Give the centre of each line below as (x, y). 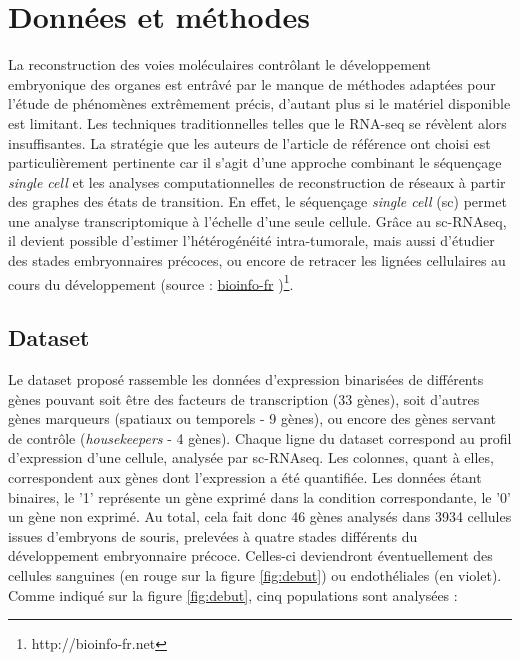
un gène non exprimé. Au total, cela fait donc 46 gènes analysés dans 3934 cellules (260, 516)
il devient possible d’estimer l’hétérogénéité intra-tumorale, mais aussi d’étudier (251, 240)
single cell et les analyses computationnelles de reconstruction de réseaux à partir (257, 181)
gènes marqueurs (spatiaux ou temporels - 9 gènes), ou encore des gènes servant (252, 418)
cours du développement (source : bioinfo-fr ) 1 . (151, 282)
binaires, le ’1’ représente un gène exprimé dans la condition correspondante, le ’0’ (259, 496)
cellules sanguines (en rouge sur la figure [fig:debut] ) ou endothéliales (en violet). (255, 575)
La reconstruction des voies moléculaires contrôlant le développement (219, 64)
